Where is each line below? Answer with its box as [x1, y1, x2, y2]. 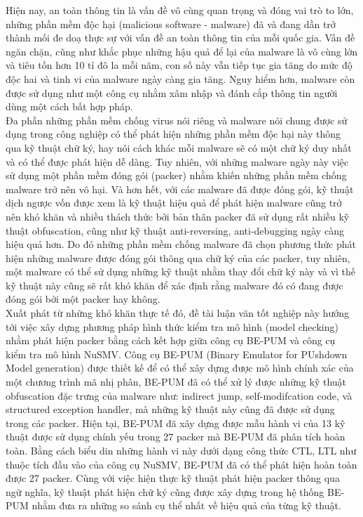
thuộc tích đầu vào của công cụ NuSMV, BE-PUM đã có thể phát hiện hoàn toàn [6, 457, 357, 471]
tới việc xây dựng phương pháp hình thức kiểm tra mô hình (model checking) [6, 319, 338, 334]
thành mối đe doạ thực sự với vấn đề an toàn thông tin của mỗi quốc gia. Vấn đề [6, 30, 355, 45]
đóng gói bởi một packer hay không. [6, 292, 160, 306]
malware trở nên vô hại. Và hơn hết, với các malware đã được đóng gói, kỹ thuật [6, 181, 354, 196]
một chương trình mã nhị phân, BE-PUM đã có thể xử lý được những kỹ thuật [6, 374, 347, 389]
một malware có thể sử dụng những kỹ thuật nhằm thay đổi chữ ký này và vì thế [6, 264, 356, 279]
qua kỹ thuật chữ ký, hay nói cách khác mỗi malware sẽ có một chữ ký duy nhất [6, 140, 352, 155]
